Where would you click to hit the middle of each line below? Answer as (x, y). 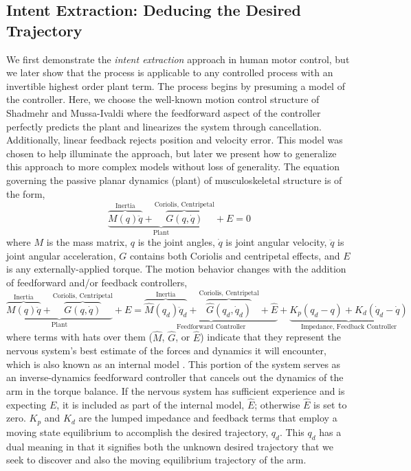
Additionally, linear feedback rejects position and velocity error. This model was (175, 140)
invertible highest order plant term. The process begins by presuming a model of (176, 85)
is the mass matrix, (87, 242)
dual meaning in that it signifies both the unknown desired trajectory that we (170, 446)
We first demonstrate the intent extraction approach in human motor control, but (178, 59)
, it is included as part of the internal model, (151, 404)
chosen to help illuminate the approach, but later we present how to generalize (171, 153)
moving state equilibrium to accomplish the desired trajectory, (137, 432)
